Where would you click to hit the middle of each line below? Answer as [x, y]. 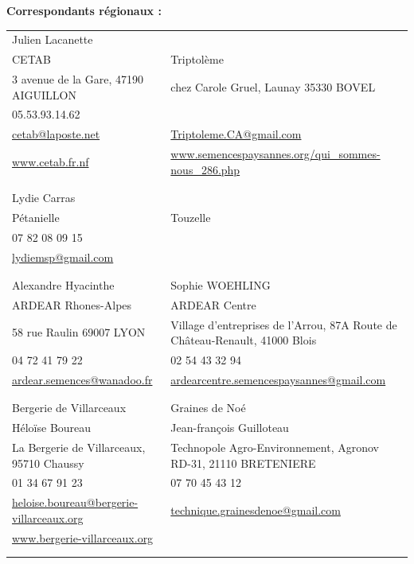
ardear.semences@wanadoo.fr [82, 379]
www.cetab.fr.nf [51, 161]
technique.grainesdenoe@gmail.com [256, 510]
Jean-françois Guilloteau [230, 428]
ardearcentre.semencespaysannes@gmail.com [278, 379]
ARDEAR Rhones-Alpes [72, 304]
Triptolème [197, 59]
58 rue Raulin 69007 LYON [79, 332]
